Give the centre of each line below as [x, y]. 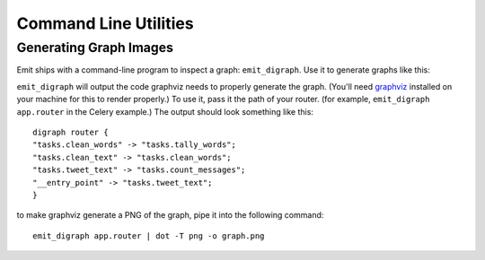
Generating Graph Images [95, 48]
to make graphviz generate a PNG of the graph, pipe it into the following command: [170, 215]
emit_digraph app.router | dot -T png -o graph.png [149, 236]
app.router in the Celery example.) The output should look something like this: [165, 111]
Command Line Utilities [105, 23]
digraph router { [71, 132]
